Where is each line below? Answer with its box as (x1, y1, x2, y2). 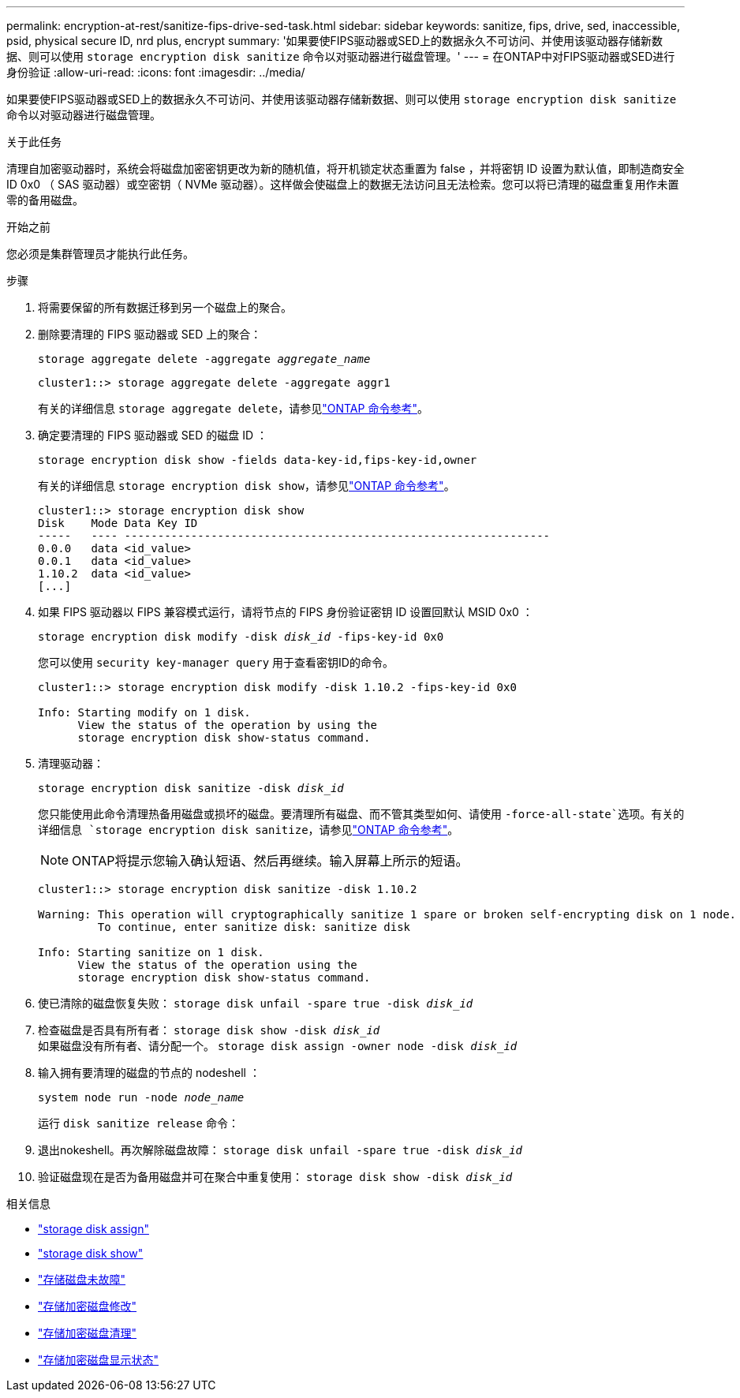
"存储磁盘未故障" (38, 1273, 126, 1286)
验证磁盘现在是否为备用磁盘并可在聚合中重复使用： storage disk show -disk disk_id (38, 1170, 513, 1183)
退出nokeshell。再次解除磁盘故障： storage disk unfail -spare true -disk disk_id (38, 1143, 523, 1157)
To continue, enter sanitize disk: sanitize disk (97, 921, 411, 933)
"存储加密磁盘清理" (38, 1326, 137, 1340)
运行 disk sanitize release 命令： (38, 1116, 239, 1130)
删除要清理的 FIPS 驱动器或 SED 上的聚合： (38, 327, 262, 341)
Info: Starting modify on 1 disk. (38, 706, 251, 719)
